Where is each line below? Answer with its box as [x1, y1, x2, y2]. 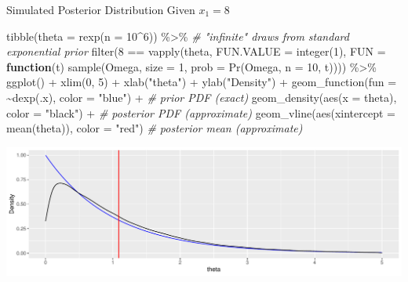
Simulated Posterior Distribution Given [6, 2, 195, 17]
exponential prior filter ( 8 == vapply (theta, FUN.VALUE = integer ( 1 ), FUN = [6, 43, 386, 60]
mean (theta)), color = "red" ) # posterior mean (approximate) [6, 120, 303, 136]
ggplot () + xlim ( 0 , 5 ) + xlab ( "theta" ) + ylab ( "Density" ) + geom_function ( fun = [6, 74, 397, 90]
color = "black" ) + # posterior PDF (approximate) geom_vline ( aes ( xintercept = [6, 104, 395, 121]
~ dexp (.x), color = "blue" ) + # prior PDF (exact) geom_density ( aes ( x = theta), [6, 89, 397, 105]
